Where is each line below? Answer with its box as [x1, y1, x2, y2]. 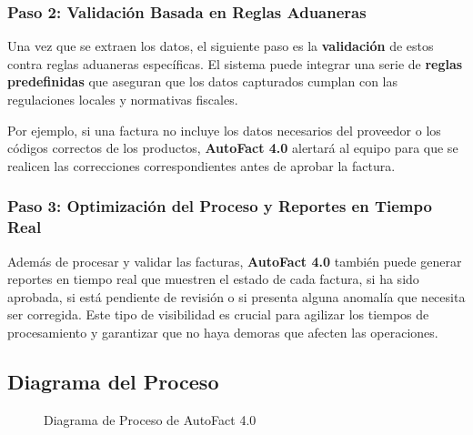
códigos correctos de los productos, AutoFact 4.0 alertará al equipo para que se [7, 138, 458, 157]
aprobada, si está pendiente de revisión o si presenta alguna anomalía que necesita [7, 287, 466, 306]
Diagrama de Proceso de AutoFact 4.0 [44, 410, 257, 429]
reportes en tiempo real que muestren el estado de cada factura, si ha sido [7, 269, 419, 288]
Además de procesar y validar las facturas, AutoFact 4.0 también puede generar [7, 251, 462, 270]
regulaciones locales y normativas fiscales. [7, 90, 238, 108]
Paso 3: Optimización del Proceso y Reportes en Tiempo [7, 195, 432, 217]
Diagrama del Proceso [7, 367, 219, 395]
